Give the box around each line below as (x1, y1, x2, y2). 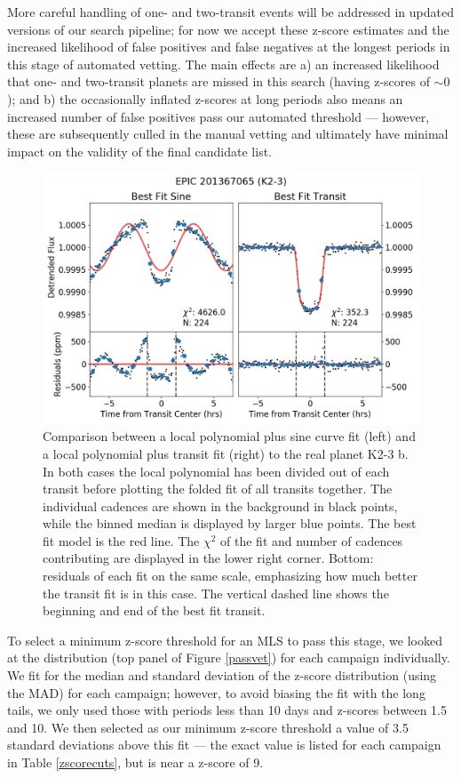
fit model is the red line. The (43, 531, 200, 549)
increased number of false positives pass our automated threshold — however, (7, 107, 430, 125)
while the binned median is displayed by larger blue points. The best (43, 514, 417, 533)
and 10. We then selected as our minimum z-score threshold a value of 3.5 (7, 718, 409, 736)
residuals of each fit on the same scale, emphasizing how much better (43, 566, 417, 585)
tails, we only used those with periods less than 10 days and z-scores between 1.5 (7, 701, 447, 719)
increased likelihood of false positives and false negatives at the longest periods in (7, 37, 450, 56)
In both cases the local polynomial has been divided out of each (43, 461, 390, 480)
